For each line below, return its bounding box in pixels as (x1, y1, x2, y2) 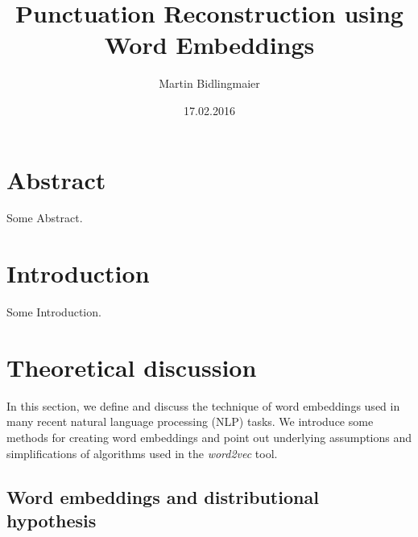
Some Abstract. (6, 209, 83, 226)
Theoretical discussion (6, 350, 257, 383)
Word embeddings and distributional (6, 484, 319, 509)
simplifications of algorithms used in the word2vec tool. (6, 444, 278, 461)
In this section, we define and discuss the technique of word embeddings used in (6, 397, 400, 414)
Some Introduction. (6, 304, 101, 320)
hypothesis (6, 508, 97, 533)
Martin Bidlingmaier (159, 75, 260, 92)
